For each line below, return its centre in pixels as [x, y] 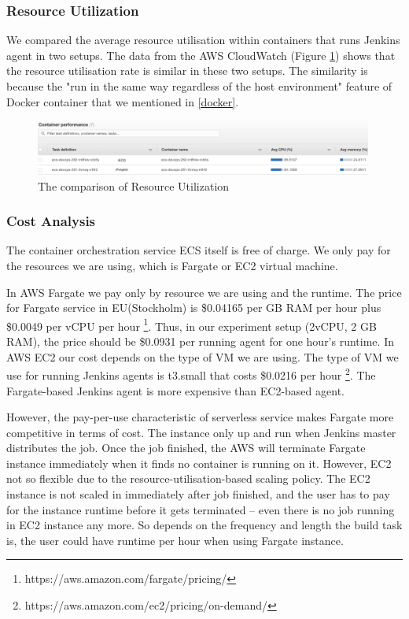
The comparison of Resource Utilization [134, 185]
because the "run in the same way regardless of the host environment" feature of [199, 86]
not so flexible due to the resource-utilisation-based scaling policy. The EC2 [188, 478]
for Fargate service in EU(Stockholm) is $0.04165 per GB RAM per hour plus [194, 308]
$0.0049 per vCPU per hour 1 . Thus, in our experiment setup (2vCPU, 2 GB [192, 324]
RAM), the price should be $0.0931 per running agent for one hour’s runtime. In [200, 341]
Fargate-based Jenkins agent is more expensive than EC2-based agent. [175, 390]
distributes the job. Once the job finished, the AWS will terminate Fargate [186, 448]
